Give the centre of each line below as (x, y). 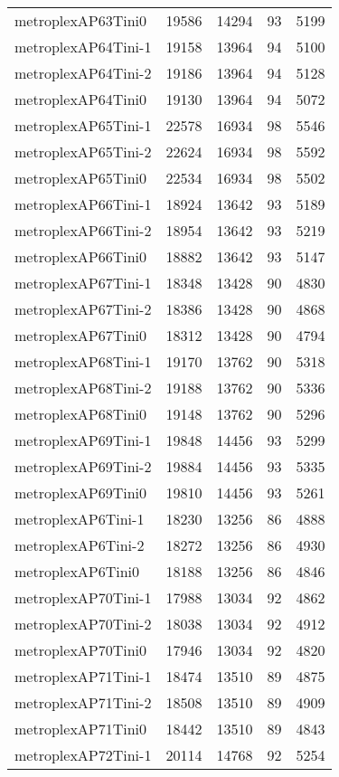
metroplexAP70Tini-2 (83, 624)
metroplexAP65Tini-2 (83, 152)
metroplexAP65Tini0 (81, 178)
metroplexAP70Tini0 (81, 650)
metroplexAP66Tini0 (81, 256)
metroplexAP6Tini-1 (80, 519)
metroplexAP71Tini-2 (83, 702)
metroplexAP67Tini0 (81, 335)
